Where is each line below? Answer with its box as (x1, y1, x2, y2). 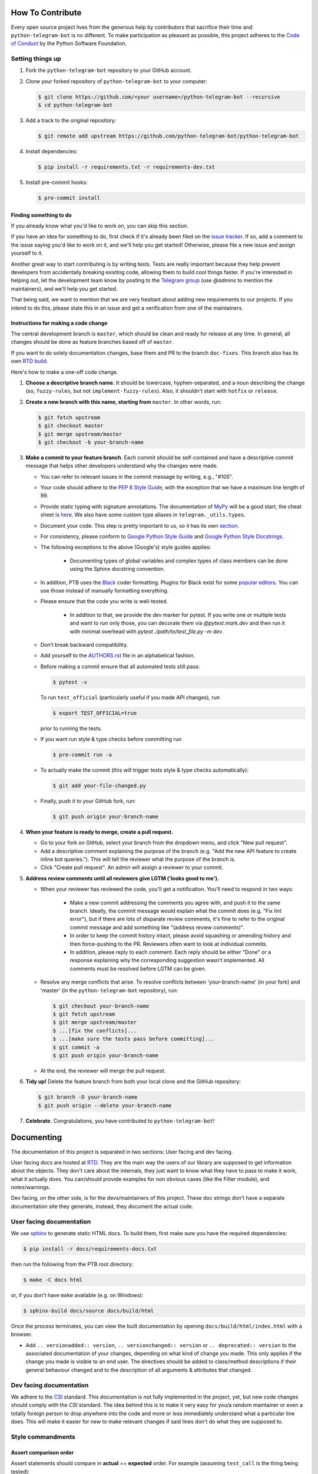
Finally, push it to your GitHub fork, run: (40, 797, 136, 804)
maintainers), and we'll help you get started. (11, 285, 118, 292)
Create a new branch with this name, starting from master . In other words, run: (25, 398, 222, 405)
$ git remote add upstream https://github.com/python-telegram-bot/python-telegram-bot (38, 133, 299, 140)
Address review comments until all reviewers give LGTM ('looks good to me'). (25, 874, 219, 881)
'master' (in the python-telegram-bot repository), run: (40, 986, 178, 993)
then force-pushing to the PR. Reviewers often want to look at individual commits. (69, 940, 268, 947)
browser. (11, 1331, 32, 1338)
